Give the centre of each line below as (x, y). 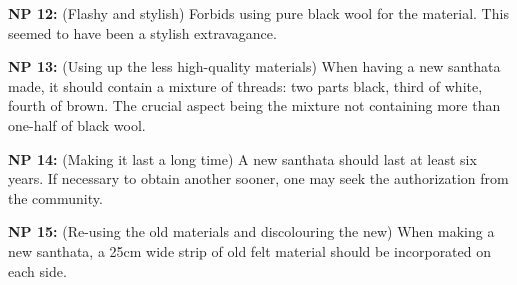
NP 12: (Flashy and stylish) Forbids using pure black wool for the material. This (258, 13)
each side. (37, 270)
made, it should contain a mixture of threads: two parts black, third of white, (245, 85)
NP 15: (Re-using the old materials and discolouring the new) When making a (251, 231)
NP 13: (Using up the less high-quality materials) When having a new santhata (254, 66)
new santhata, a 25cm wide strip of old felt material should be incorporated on (250, 250)
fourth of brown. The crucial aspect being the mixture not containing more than (254, 105)
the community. (55, 197)
